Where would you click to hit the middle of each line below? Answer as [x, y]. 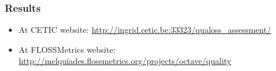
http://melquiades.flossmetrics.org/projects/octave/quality [125, 61]
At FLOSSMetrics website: [67, 49]
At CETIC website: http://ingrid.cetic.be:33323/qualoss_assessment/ [145, 30]
